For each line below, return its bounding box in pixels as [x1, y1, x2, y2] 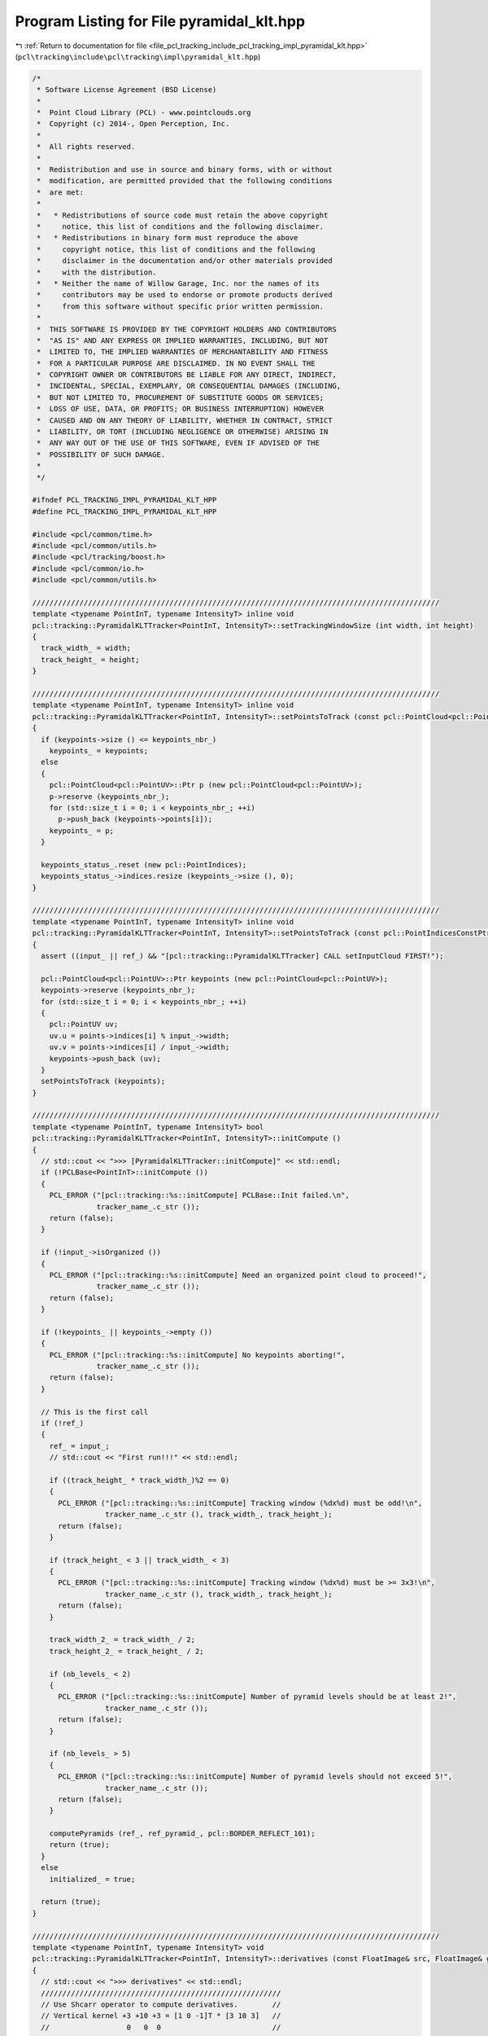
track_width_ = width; [41, 643, 132, 653]
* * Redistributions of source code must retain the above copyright [37, 210, 329, 220]
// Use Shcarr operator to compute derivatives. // [41, 1999, 281, 2009]
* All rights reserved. [37, 143, 136, 151]
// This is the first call [41, 1407, 149, 1416]
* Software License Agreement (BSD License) [37, 86, 217, 94]
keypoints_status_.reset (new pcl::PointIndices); [41, 860, 247, 869]
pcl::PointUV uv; [49, 1020, 119, 1029]
